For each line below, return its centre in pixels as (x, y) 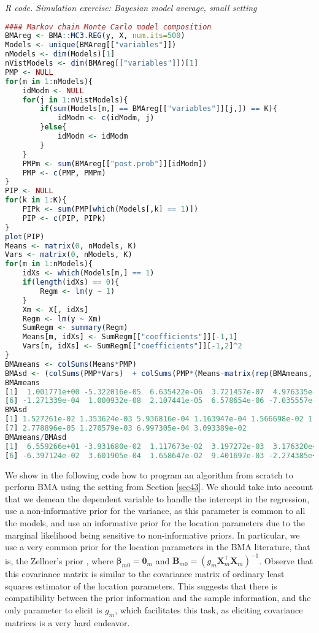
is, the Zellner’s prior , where (59, 560)
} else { (53, 127)
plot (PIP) (25, 236)
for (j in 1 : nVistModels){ (75, 100)
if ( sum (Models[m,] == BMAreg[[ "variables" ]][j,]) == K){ (159, 109)
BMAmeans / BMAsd (36, 437)
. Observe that (286, 560)
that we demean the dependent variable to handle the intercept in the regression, (157, 498)
